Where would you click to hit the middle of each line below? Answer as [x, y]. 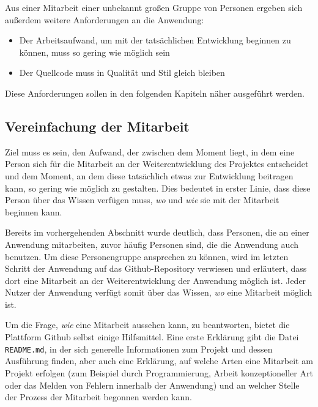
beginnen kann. [34, 211]
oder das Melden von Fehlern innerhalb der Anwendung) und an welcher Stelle [152, 385]
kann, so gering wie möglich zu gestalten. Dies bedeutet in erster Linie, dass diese [158, 188]
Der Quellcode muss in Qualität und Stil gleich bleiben [122, 73]
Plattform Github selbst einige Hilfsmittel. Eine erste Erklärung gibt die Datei [152, 337]
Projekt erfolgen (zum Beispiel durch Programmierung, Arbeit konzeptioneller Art [159, 372]
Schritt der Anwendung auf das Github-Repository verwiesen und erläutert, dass [156, 268]
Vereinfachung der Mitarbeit [97, 126]
